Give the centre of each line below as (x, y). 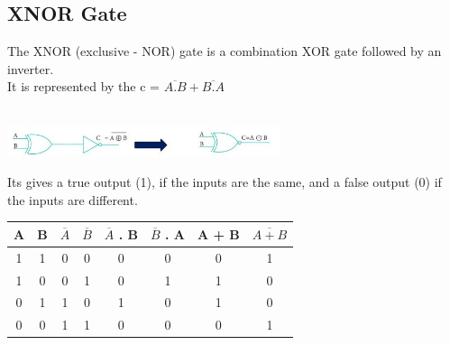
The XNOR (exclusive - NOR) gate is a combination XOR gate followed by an (225, 51)
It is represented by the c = (83, 86)
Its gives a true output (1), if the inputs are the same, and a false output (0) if (225, 182)
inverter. (31, 68)
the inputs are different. (73, 199)
